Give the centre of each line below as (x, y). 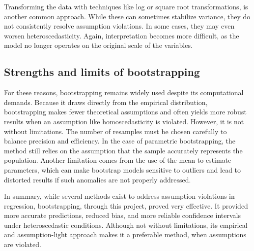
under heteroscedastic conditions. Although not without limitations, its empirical (126, 225)
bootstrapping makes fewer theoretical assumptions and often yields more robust (125, 112)
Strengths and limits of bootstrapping (102, 72)
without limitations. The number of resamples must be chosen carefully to (115, 131)
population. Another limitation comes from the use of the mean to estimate (118, 160)
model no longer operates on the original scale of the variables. (98, 45)
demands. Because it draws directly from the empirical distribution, (106, 102)
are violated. (23, 244)
